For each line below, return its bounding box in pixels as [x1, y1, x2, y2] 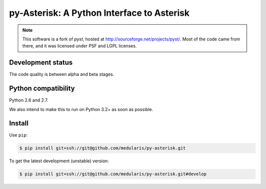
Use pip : [9, 132, 28, 138]
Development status [9, 58, 73, 67]
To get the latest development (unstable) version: [9, 158, 109, 164]
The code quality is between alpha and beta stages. [9, 72, 114, 77]
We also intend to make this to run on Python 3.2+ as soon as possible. [9, 106, 153, 112]
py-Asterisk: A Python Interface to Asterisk [9, 7, 190, 18]
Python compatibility [9, 84, 75, 93]
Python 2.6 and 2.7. [9, 97, 49, 103]
